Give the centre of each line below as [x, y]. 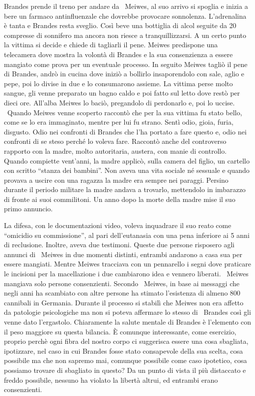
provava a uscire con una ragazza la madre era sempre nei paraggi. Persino [116, 180]
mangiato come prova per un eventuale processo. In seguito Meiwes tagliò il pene [126, 64]
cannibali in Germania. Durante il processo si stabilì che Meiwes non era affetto [124, 302]
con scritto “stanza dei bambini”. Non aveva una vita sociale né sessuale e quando [127, 170]
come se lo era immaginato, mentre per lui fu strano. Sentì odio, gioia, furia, [119, 122]
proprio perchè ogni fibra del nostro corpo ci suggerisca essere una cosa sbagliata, [126, 341]
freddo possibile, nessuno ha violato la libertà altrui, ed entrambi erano [111, 379]
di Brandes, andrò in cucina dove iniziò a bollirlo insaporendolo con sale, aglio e [124, 74]
